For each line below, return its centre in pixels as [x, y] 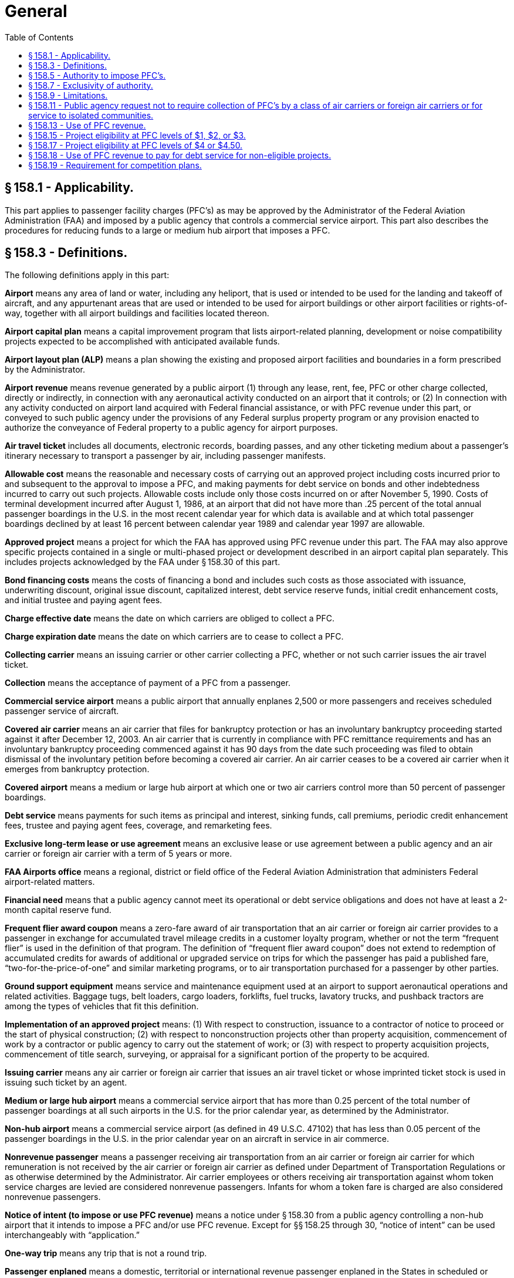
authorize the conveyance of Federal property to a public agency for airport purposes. [171, 428]
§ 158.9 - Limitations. [68, 95]
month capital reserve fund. [58, 910]
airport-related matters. [50, 882]
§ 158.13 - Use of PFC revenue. [87, 125]
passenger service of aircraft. [62, 711]
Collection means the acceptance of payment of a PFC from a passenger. [148, 683]
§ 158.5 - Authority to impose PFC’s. [97, 75]
